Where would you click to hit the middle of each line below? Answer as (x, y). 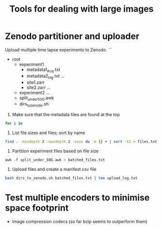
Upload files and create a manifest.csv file (54, 169)
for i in (14, 123)
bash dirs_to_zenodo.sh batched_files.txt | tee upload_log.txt (71, 178)
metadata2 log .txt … (45, 76)
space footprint (37, 208)
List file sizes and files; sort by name (49, 133)
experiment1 (32, 64)
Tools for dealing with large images (81, 9)
